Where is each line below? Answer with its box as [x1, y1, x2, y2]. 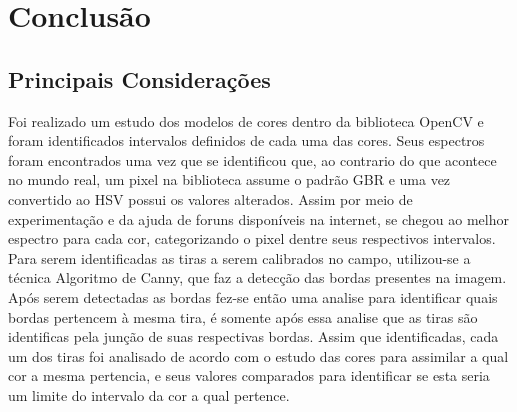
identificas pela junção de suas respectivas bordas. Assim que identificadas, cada [8, 326, 499, 347]
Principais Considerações [8, 63, 271, 94]
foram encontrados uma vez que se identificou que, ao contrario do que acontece [8, 149, 497, 170]
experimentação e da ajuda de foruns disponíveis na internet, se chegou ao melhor [8, 208, 509, 229]
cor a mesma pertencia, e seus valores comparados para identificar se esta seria [8, 365, 490, 386]
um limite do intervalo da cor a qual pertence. [8, 384, 290, 405]
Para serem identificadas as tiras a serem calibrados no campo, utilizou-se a [8, 247, 471, 268]
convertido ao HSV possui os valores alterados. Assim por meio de [8, 188, 413, 209]
